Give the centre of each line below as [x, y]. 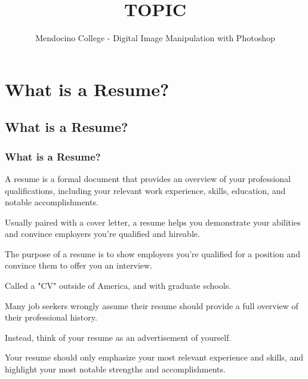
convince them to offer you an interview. [79, 265]
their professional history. [51, 317]
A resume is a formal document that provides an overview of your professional [148, 178]
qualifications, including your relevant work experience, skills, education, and [145, 190]
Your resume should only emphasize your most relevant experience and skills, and [154, 357]
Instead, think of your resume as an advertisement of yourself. [118, 337]
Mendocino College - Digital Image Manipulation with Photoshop [155, 38]
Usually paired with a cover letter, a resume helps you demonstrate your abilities [153, 222]
